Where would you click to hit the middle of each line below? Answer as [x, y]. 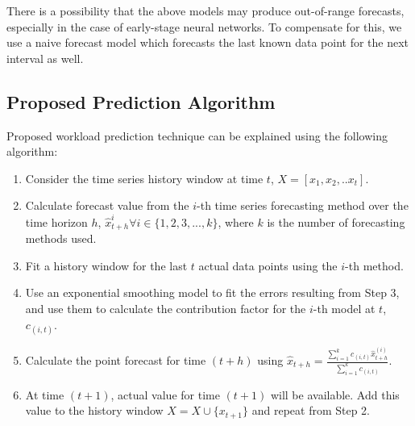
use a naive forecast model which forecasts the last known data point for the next [208, 42]
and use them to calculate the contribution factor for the [166, 308]
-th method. [374, 265]
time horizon [56, 221]
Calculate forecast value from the [107, 205]
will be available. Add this [335, 394]
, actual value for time [165, 394]
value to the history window [94, 410]
